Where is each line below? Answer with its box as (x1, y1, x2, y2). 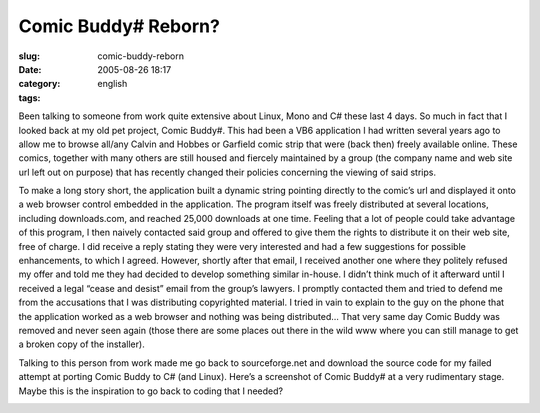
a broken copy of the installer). (18, 338, 145, 350)
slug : (18, 50, 40, 62)
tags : (18, 91, 41, 104)
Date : (18, 63, 42, 75)
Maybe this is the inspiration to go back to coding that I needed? (18, 385, 284, 397)
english (97, 78, 128, 90)
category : (18, 78, 61, 90)
